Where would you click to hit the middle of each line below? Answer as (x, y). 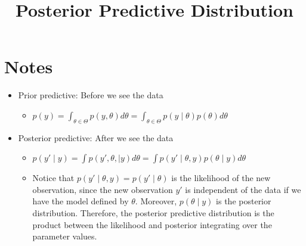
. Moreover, (156, 201)
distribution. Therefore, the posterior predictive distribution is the (153, 213)
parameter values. (65, 236)
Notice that (53, 178)
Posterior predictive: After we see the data (96, 137)
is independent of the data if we (243, 189)
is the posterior (244, 201)
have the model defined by (81, 201)
